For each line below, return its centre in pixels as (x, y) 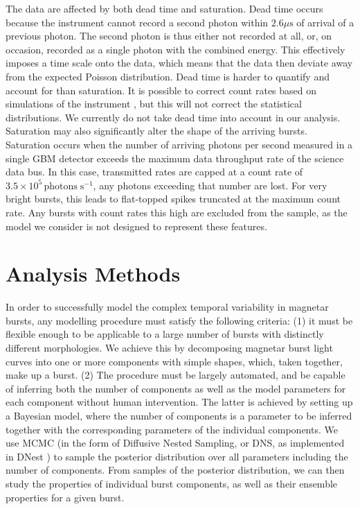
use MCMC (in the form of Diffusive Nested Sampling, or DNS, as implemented (175, 443)
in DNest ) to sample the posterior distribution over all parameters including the (177, 456)
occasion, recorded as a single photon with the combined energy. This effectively (175, 49)
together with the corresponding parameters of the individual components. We (172, 429)
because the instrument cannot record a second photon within (137, 22)
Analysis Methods (93, 274)
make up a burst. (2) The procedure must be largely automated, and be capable (175, 375)
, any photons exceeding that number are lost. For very (210, 185)
